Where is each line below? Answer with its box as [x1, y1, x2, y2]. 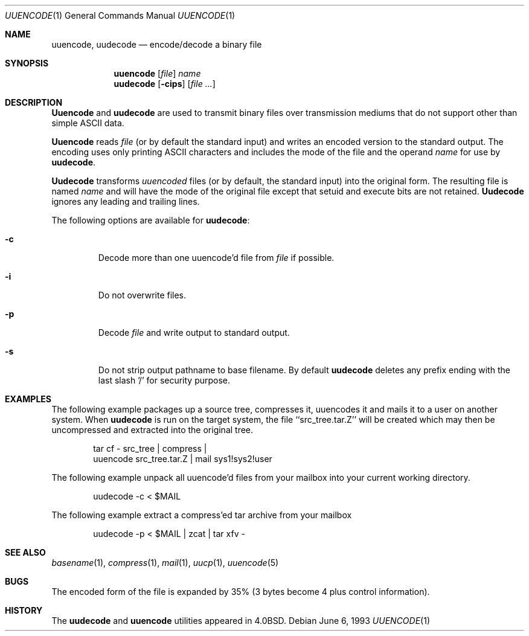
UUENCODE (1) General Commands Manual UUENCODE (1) [5, 10, 236, 21]
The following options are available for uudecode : [51, 215, 250, 225]
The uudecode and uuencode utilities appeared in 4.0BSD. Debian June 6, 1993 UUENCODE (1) [51, 615, 431, 626]
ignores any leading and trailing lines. [51, 196, 200, 207]
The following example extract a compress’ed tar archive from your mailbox [51, 510, 352, 520]
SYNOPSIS [5, 58, 49, 68]
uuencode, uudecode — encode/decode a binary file [51, 39, 262, 50]
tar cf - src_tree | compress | [93, 443, 207, 454]
